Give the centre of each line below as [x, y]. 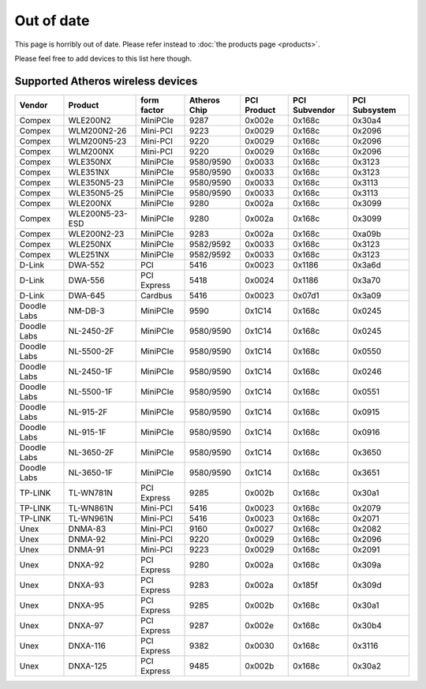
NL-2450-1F [91, 371]
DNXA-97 [86, 625]
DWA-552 [86, 264]
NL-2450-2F [91, 331]
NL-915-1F [87, 432]
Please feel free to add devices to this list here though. [103, 58]
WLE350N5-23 [96, 182]
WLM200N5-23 [97, 140]
